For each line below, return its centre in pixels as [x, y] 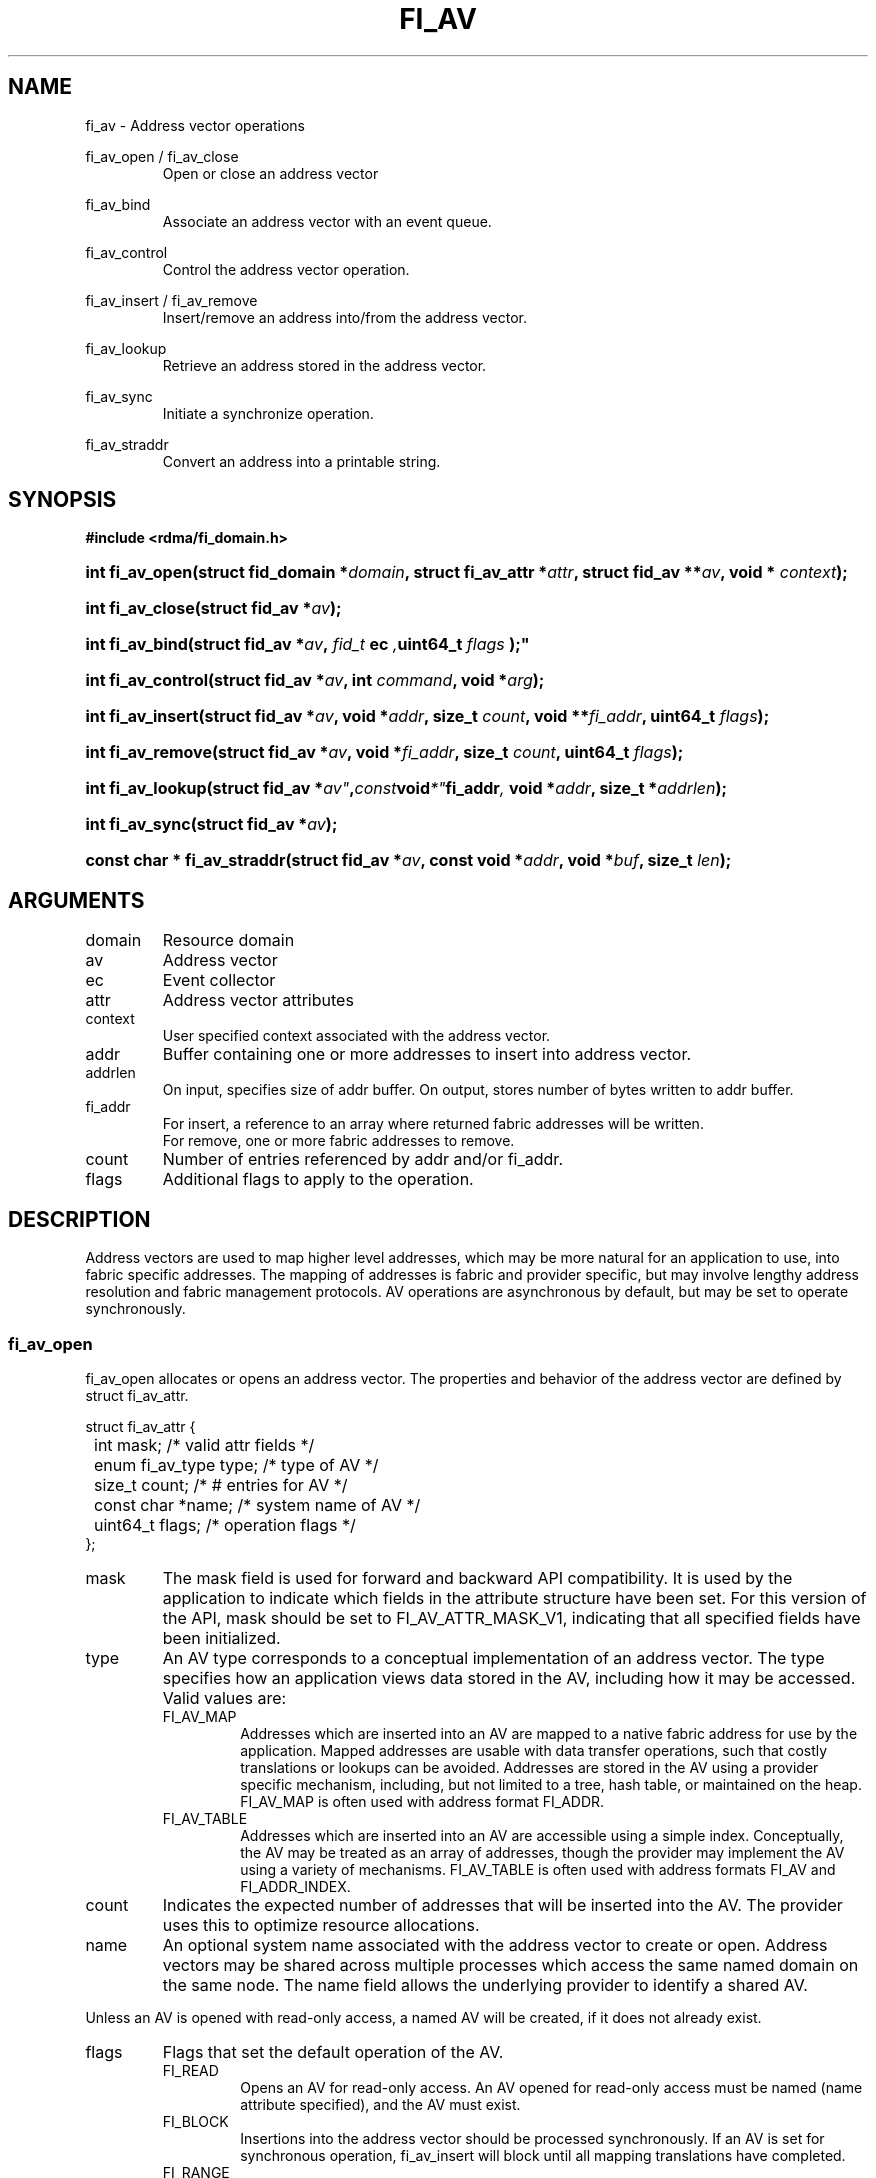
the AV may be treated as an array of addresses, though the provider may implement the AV [542, 1852]
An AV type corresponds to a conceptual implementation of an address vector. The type [493, 1657]
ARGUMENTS [76, 900]
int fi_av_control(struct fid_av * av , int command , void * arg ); [315, 680]
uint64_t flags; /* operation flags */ [225, 1524]
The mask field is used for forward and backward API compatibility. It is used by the [477, 1577]
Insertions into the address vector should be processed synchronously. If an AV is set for [532, 2138]
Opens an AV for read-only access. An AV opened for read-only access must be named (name [551, 2087]
